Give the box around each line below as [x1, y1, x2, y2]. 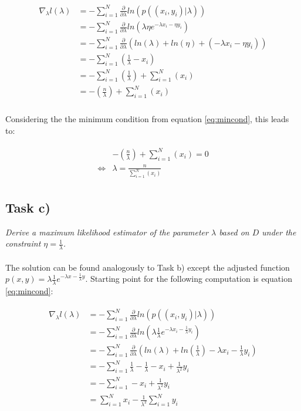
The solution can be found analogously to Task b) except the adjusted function [5, 261, 290, 273]
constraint [5, 237, 41, 250]
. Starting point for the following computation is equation [85, 272, 292, 285]
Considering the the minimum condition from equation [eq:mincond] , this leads [5, 113, 289, 125]
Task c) [5, 198, 50, 216]
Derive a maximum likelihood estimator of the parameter [5, 225, 208, 238]
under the [262, 225, 296, 238]
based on [219, 225, 249, 238]
